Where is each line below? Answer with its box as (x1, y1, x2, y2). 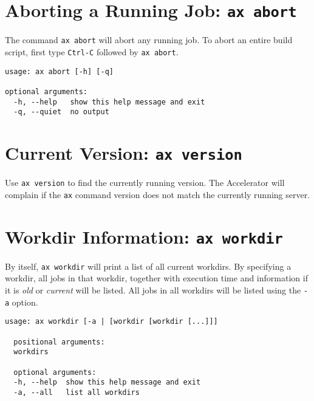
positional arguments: (13, 337, 105, 346)
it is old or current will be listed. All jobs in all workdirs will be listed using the (5, 283, 301, 296)
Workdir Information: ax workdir (5, 224, 283, 248)
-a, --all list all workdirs (13, 388, 140, 397)
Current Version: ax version (5, 140, 242, 165)
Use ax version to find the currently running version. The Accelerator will (5, 176, 285, 189)
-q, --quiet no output (13, 108, 109, 117)
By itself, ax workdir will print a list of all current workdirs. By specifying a (5, 259, 292, 272)
